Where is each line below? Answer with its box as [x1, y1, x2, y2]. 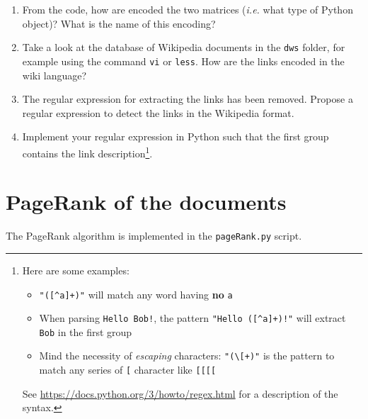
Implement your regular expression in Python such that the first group [22, 129, 329, 144]
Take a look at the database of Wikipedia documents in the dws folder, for [22, 40, 345, 55]
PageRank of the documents [6, 187, 287, 216]
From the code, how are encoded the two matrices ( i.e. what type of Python [22, 2, 353, 16]
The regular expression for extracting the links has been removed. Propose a [22, 91, 353, 106]
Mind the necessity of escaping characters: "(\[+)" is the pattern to [39, 348, 335, 363]
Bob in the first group [39, 324, 132, 339]
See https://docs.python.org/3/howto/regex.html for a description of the [22, 386, 338, 401]
